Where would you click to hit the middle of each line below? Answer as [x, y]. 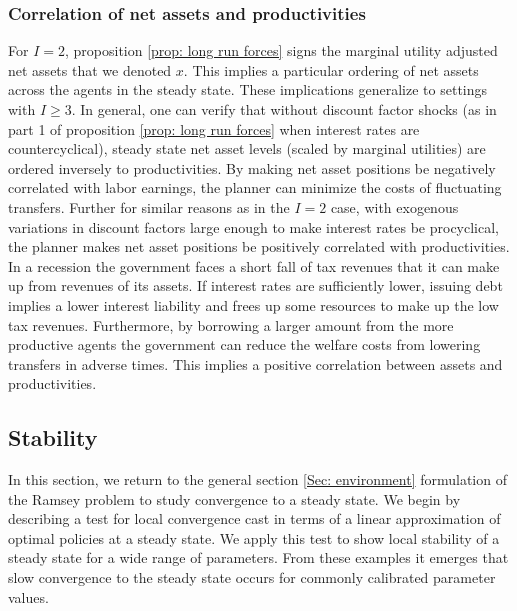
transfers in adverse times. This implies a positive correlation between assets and [255, 363]
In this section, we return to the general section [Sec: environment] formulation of [257, 479]
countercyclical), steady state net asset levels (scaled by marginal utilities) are [247, 148]
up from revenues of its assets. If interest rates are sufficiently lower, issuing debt [255, 285]
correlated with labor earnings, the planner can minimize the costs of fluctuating [255, 187]
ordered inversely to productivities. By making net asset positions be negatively [252, 167]
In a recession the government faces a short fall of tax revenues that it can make [254, 265]
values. [28, 596]
